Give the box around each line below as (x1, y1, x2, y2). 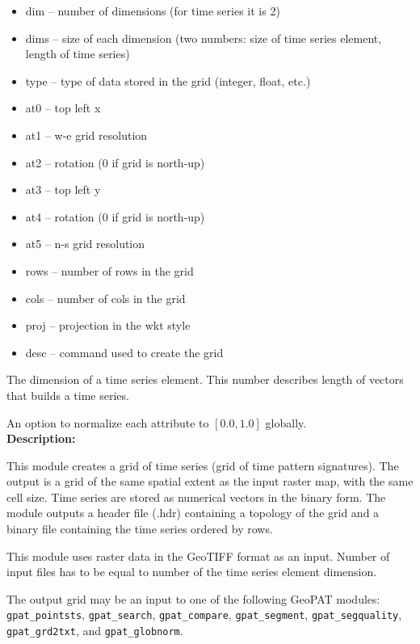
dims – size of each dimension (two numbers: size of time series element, (25, 29, 382, 46)
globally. (265, 414, 307, 431)
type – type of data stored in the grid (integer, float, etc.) (25, 72, 311, 89)
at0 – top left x (25, 99, 101, 116)
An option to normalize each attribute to (6, 414, 209, 431)
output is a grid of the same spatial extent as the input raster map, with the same (6, 473, 414, 490)
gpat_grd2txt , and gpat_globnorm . (6, 622, 183, 639)
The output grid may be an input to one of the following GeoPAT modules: (6, 590, 380, 607)
